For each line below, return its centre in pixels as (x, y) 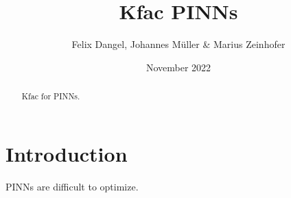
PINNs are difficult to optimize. (72, 186)
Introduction (67, 153)
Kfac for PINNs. (51, 96)
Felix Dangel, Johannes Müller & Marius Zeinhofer (178, 44)
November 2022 (178, 67)
